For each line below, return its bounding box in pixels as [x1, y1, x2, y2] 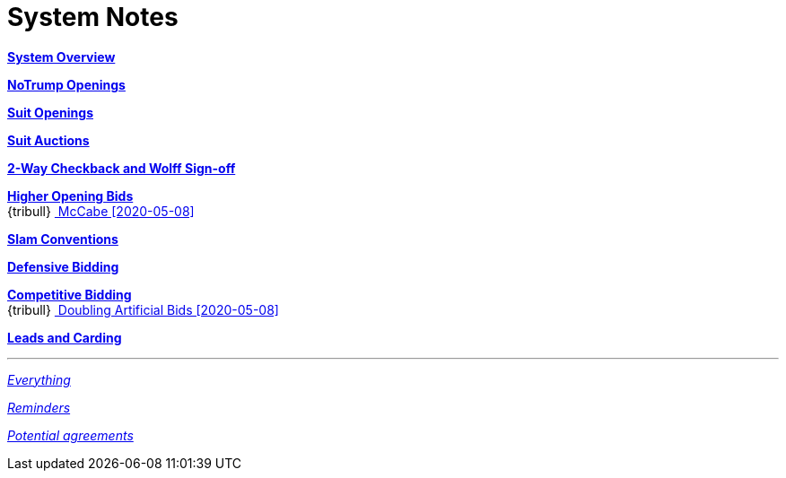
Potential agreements [7, 427, 134, 443]
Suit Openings [7, 104, 93, 120]
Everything [7, 371, 71, 387]
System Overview [7, 48, 116, 65]
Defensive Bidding [7, 258, 119, 274]
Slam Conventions [7, 230, 118, 247]
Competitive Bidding [7, 286, 132, 302]
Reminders [7, 399, 71, 415]
